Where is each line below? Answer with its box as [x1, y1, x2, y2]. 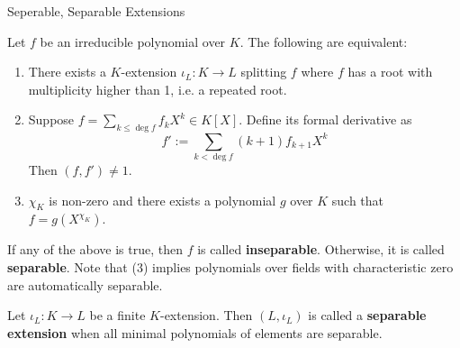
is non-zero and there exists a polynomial [49, 190, 276, 209]
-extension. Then [159, 306, 253, 325]
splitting [240, 62, 287, 81]
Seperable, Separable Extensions [7, 2, 185, 20]
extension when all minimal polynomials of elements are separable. [7, 323, 383, 342]
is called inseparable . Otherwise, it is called [197, 240, 445, 259]
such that [331, 190, 384, 209]
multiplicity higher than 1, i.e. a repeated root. [28, 79, 287, 98]
